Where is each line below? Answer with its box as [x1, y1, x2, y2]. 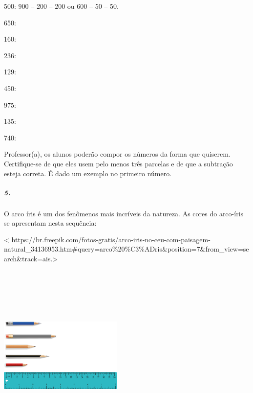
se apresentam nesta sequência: [4, 218, 97, 228]
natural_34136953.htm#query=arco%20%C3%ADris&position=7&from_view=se [4, 244, 249, 254]
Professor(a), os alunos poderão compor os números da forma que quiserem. [4, 149, 231, 159]
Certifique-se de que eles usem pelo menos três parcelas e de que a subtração [4, 158, 233, 168]
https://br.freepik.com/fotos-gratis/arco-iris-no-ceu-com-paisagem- [11, 234, 211, 244]
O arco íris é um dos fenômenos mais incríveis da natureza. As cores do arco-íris [4, 208, 244, 218]
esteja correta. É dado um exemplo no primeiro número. [4, 168, 172, 178]
